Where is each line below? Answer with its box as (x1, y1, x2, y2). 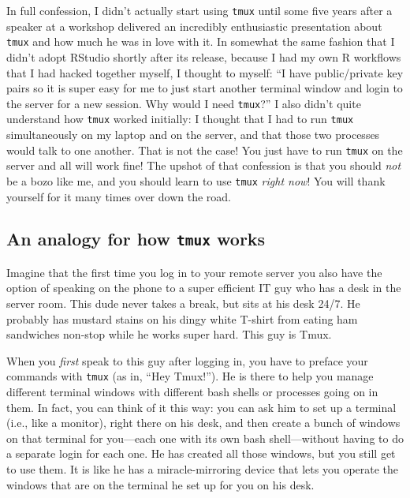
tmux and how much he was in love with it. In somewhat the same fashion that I (6, 33, 395, 50)
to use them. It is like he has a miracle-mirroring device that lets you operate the (6, 461, 399, 477)
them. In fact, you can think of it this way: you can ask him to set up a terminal (6, 399, 397, 415)
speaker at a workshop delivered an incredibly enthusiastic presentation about (6, 17, 382, 34)
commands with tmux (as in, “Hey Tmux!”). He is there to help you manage (6, 368, 374, 384)
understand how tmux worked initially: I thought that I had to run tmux (6, 110, 354, 127)
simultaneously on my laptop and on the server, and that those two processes (6, 126, 380, 142)
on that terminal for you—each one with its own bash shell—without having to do (6, 429, 404, 446)
